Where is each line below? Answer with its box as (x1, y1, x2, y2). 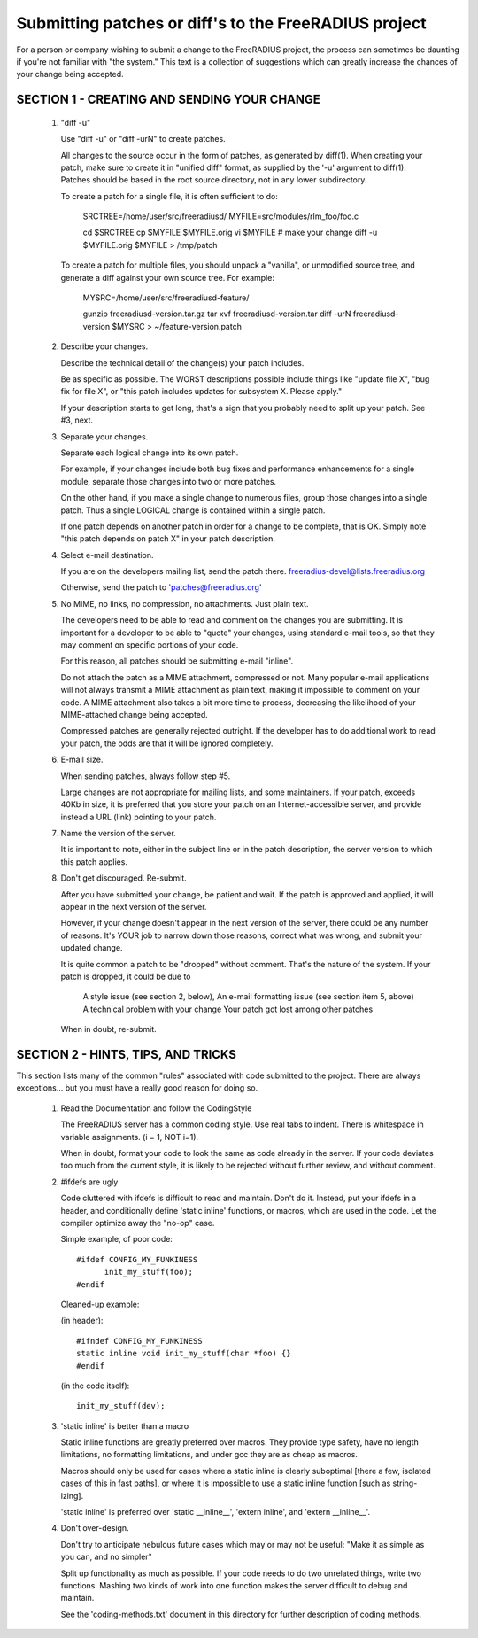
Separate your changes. (60, 431, 149, 442)
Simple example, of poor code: (60, 1234, 173, 1245)
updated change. (60, 943, 123, 953)
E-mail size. (60, 754, 104, 765)
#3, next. (60, 415, 93, 425)
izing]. (60, 1490, 84, 1501)
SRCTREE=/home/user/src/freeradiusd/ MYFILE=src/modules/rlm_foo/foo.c (82, 211, 359, 221)
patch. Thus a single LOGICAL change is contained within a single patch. (60, 505, 326, 516)
